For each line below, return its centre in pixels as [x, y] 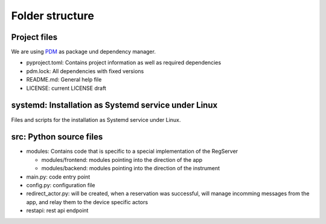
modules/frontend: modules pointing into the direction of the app [122, 159]
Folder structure [53, 16]
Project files [34, 37]
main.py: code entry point [58, 177]
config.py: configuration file [61, 185]
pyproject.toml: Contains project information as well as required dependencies [124, 63]
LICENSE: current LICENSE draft [66, 88]
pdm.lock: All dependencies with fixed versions [85, 71]
